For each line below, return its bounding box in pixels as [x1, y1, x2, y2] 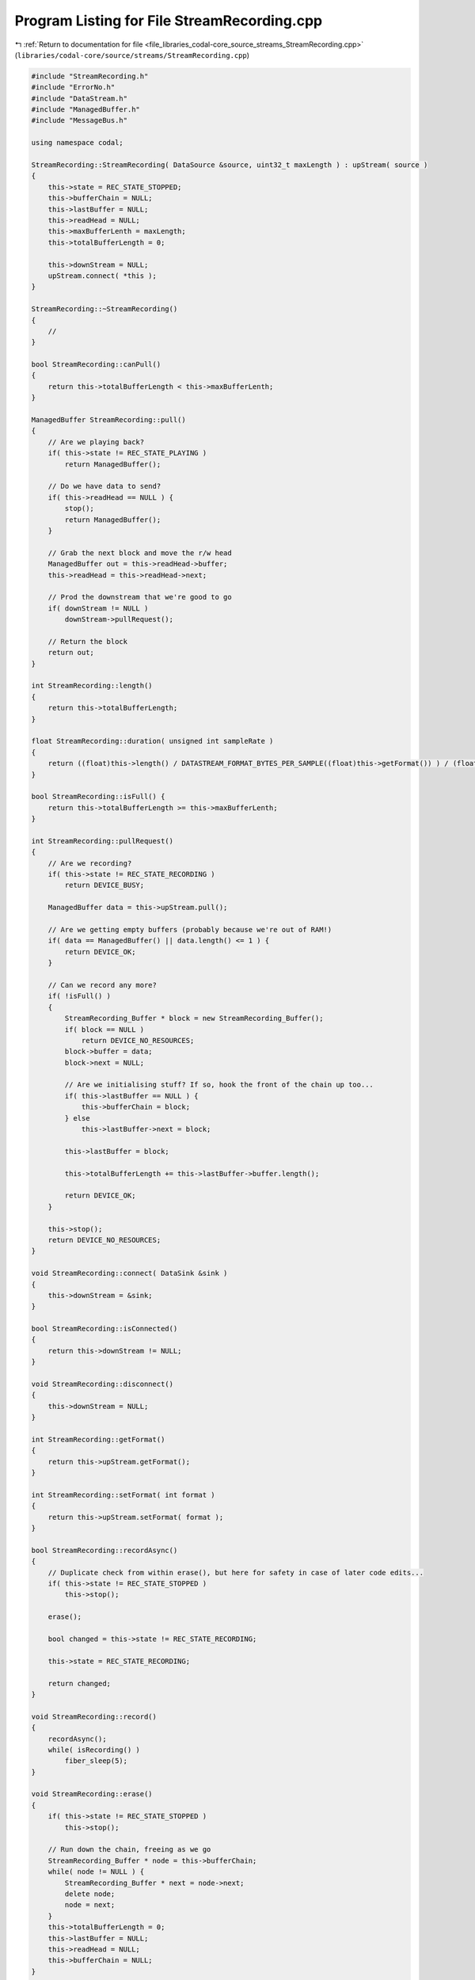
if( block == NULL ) [64, 1025, 145, 1034]
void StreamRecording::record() [31, 1712, 158, 1721]
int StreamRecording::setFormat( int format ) [31, 1490, 215, 1499]
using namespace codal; [31, 139, 124, 147]
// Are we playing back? [47, 437, 145, 447]
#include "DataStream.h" [31, 93, 128, 103]
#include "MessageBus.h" [31, 116, 128, 125]
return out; [47, 648, 95, 657]
